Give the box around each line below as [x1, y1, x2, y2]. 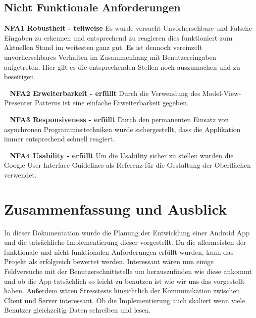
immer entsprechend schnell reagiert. [4, 134, 115, 144]
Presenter [4, 97, 33, 108]
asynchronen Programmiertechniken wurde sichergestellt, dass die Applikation [4, 124, 241, 134]
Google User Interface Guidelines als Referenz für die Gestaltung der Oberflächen [4, 160, 251, 170]
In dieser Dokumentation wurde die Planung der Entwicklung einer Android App [4, 227, 250, 237]
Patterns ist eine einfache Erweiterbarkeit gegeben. [35, 97, 189, 108]
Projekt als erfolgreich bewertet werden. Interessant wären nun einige [4, 256, 214, 267]
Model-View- [202, 88, 242, 98]
